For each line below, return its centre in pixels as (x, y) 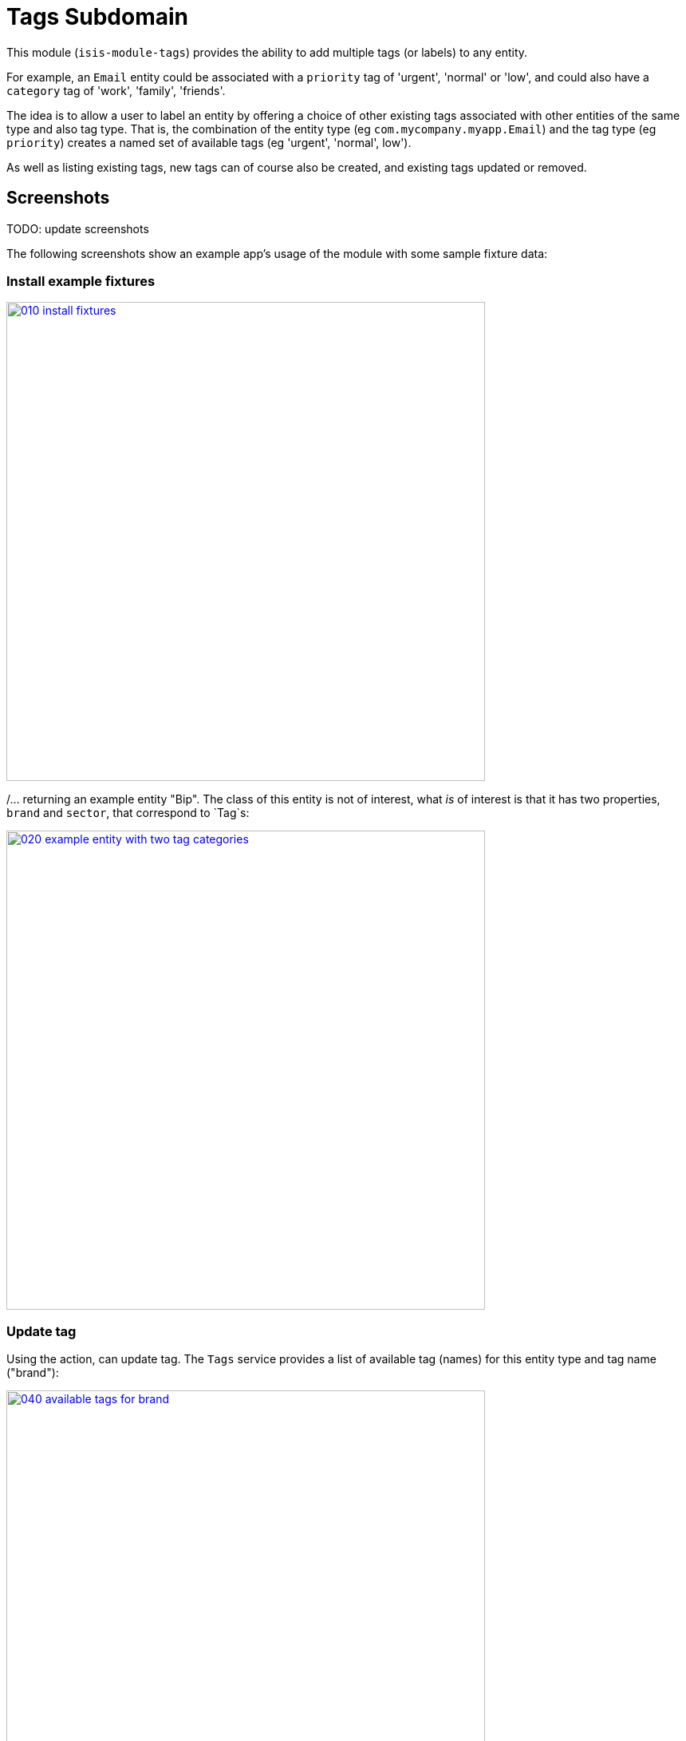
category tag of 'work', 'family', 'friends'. (116, 90)
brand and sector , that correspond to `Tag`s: (128, 813)
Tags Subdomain (97, 17)
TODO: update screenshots (78, 228)
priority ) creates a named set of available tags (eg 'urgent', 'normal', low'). (209, 142)
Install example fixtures (81, 281)
